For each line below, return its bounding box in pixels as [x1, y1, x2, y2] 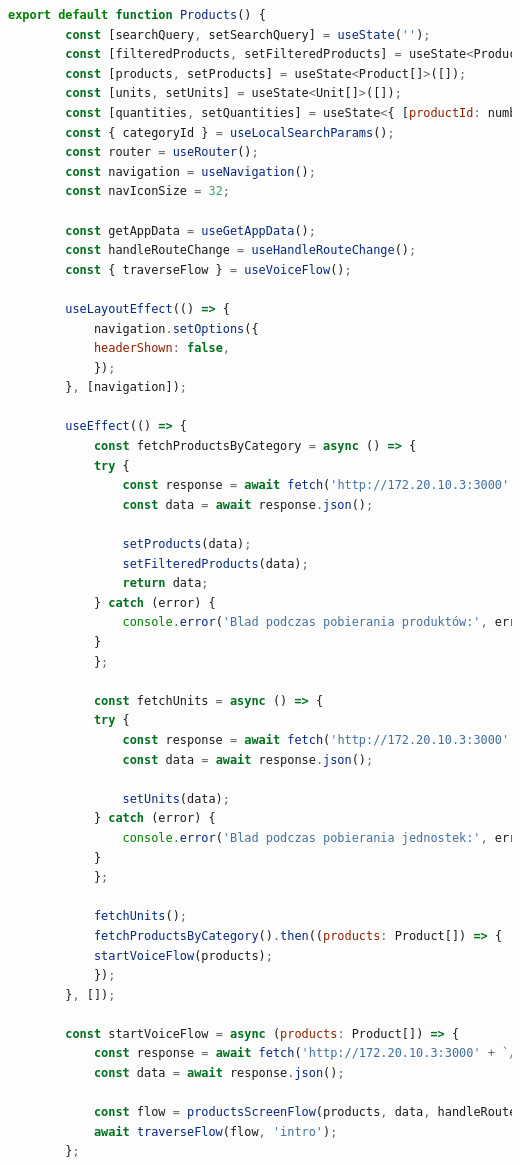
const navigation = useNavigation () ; [65, 164, 316, 179]
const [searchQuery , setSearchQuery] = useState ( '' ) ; [65, 27, 431, 42]
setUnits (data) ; [122, 791, 230, 806]
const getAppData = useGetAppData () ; [65, 223, 316, 238]
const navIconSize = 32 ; [65, 184, 230, 199]
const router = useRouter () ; [65, 145, 259, 160]
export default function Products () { [8, 8, 266, 22]
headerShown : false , [93, 341, 230, 356]
